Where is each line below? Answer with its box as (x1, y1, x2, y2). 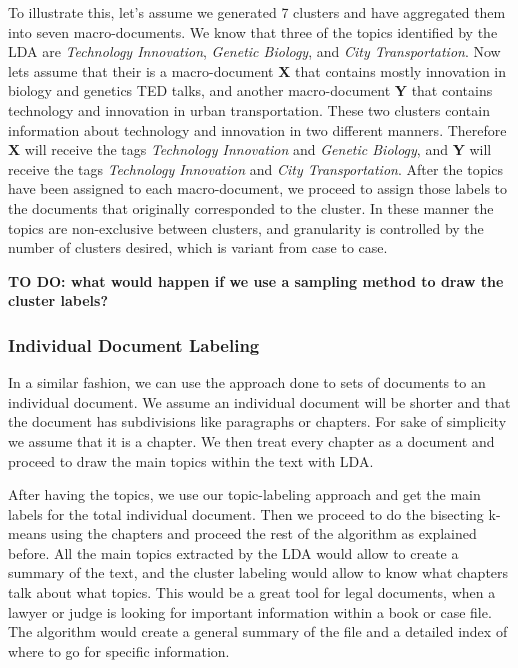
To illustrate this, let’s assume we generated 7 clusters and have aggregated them (8, 2, 506, 22)
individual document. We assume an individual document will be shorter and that (8, 391, 511, 412)
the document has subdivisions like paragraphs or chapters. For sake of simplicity (8, 411, 507, 432)
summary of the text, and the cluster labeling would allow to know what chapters (8, 562, 509, 583)
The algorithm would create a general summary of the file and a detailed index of (8, 621, 508, 642)
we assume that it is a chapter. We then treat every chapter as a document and (8, 430, 495, 451)
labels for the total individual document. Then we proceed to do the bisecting (8, 503, 484, 524)
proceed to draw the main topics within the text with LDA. (8, 450, 374, 471)
